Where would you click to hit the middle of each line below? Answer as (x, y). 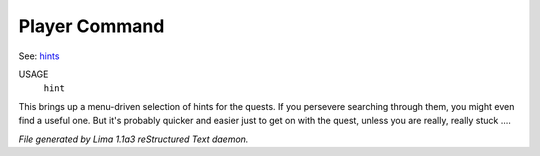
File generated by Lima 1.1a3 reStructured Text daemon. (133, 139)
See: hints (39, 56)
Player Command (91, 26)
